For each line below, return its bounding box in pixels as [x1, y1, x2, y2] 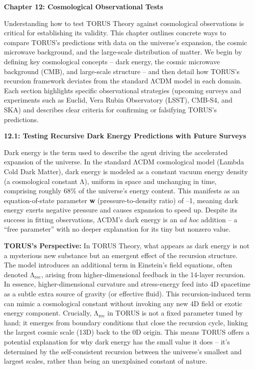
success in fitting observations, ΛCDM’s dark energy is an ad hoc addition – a [4, 214, 237, 224]
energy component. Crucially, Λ [4, 308, 99, 318]
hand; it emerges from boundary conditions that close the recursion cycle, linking [4, 317, 248, 327]
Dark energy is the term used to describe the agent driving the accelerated [4, 147, 228, 157]
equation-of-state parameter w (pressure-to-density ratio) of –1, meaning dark [4, 195, 238, 205]
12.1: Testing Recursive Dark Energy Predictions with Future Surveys [4, 131, 246, 141]
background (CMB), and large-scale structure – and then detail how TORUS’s [4, 66, 240, 76]
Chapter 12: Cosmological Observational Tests [4, 1, 163, 11]
